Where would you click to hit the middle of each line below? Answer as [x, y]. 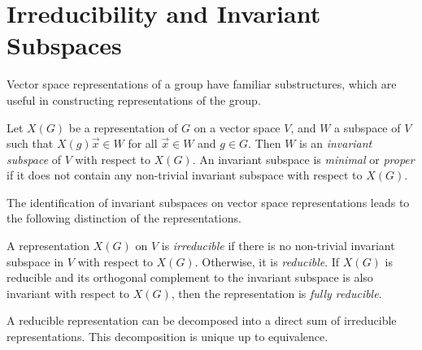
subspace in [35, 261]
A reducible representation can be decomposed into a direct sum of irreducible [202, 320]
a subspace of [368, 127]
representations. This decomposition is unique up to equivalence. [167, 337]
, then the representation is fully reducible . [276, 293]
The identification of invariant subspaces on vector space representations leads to [208, 202]
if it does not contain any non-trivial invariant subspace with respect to [185, 175]
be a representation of [123, 127]
